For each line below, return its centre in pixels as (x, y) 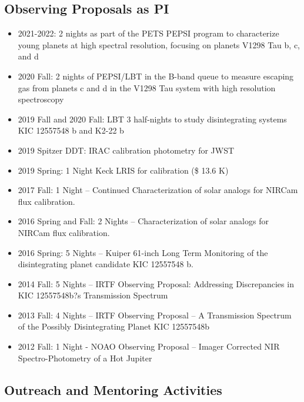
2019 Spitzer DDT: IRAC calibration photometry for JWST (126, 150)
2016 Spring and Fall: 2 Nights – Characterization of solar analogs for (143, 221)
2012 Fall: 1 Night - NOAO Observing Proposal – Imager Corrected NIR (149, 346)
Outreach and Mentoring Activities (113, 389)
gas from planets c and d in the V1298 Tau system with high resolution (147, 87)
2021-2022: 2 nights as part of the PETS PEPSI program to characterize (148, 33)
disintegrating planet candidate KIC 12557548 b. (106, 264)
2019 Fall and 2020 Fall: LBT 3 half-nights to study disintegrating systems (152, 119)
